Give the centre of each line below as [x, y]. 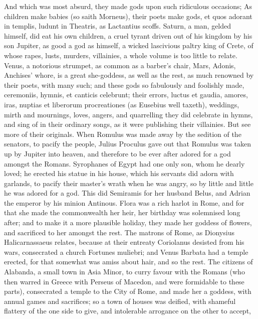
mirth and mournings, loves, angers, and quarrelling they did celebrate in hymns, [128, 114]
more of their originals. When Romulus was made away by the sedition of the [123, 134]
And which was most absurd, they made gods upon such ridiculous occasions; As [128, 6]
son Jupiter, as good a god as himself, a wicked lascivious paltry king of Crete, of [129, 45]
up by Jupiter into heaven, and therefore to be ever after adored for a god [117, 153]
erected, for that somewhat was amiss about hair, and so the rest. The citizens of [128, 262]
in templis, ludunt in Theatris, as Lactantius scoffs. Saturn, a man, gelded [118, 26]
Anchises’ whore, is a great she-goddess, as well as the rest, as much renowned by [129, 75]
